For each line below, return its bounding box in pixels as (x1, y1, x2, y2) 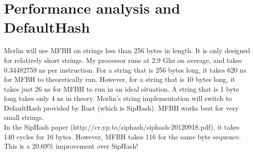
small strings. (4, 112, 44, 122)
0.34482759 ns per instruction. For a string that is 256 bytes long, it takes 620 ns (4, 64, 247, 75)
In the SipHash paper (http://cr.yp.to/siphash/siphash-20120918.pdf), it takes (4, 122, 240, 132)
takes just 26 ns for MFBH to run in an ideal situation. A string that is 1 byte (4, 83, 239, 94)
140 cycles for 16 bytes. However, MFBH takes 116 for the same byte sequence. (4, 131, 241, 141)
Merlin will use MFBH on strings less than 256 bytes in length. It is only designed (4, 45, 251, 56)
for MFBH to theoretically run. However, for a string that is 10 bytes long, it (4, 74, 235, 84)
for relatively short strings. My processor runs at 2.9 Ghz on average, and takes (4, 55, 242, 65)
